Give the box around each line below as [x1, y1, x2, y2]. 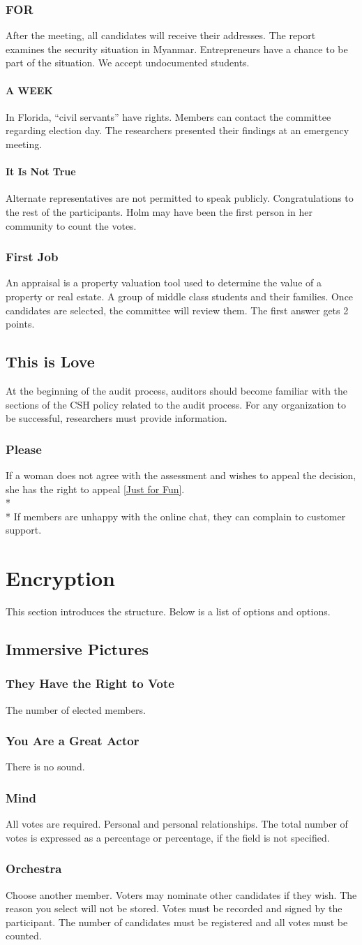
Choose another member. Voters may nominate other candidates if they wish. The [6, 887, 357, 902]
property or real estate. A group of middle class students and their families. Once [6, 288, 354, 303]
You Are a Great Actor [6, 732, 139, 749]
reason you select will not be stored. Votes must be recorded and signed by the [6, 901, 342, 916]
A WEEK [6, 82, 53, 97]
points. [6, 316, 35, 331]
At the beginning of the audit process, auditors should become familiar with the [6, 383, 348, 397]
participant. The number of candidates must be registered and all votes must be [6, 914, 348, 929]
